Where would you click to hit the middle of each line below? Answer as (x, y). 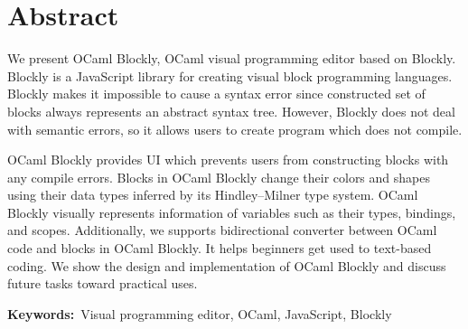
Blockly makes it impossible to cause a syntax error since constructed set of (216, 94)
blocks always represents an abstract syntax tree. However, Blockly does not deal (231, 111)
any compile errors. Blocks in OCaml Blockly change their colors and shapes (219, 177)
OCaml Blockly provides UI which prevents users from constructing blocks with (228, 160)
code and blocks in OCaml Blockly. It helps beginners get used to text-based (220, 248)
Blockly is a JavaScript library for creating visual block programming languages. (230, 75)
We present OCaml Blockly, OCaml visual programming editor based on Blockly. (232, 58)
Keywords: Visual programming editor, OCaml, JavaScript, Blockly (200, 313)
